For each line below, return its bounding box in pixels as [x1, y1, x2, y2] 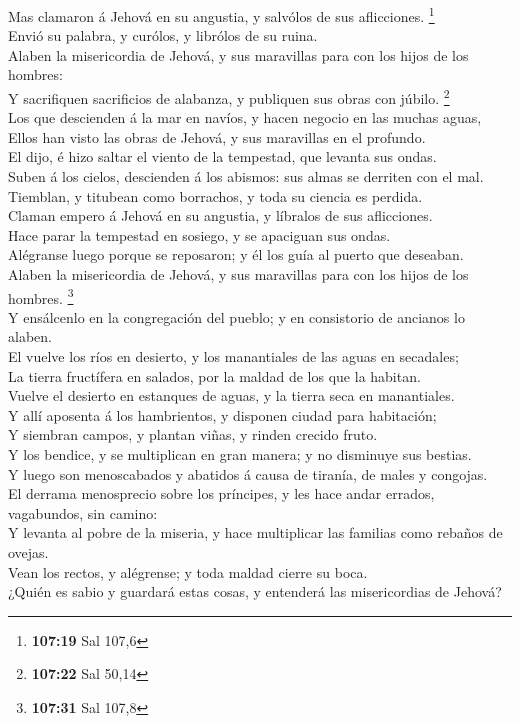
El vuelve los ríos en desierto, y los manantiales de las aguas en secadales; [8, 346, 459, 367]
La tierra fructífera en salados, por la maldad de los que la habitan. [8, 365, 421, 386]
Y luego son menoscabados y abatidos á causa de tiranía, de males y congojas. [8, 463, 488, 484]
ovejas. [8, 542, 49, 562]
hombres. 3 [8, 284, 74, 308]
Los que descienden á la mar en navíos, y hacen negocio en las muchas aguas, [8, 107, 482, 128]
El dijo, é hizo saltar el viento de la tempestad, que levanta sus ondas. [8, 146, 437, 167]
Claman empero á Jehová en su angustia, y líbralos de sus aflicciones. [8, 205, 433, 226]
